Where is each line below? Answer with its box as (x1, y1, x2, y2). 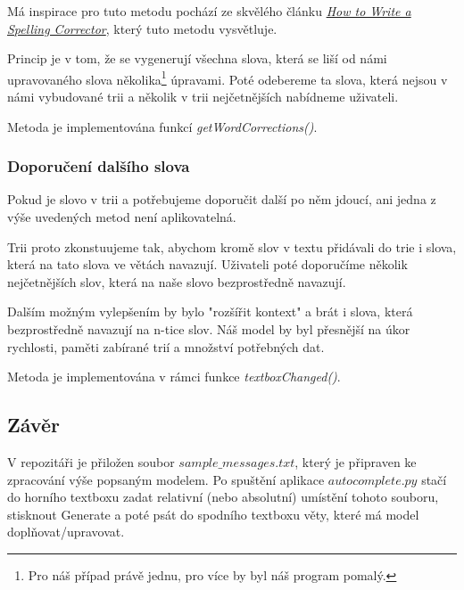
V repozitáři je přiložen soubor (7, 452, 175, 471)
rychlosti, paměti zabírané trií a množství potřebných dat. (7, 337, 325, 356)
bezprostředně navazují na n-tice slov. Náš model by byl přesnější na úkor (7, 320, 410, 338)
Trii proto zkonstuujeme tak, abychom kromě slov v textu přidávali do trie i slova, (7, 237, 457, 256)
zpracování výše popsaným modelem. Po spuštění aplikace (7, 470, 325, 488)
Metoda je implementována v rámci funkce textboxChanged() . (7, 367, 341, 386)
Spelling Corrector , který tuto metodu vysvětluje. (7, 19, 278, 37)
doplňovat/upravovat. (7, 522, 125, 541)
